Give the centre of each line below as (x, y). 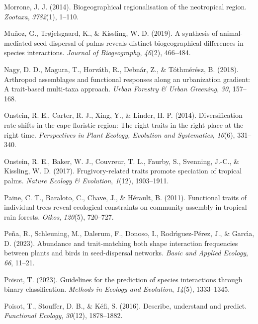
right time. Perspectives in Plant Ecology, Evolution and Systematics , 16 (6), (120, 134)
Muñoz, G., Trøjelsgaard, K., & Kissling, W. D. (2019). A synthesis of (111, 33)
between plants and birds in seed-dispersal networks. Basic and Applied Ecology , (126, 253)
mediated (18, 42)
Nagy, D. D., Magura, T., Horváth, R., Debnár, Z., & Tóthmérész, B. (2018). (121, 69)
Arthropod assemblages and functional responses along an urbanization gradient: (127, 79)
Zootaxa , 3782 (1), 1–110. (42, 16)
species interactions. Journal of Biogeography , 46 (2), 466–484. (97, 52)
